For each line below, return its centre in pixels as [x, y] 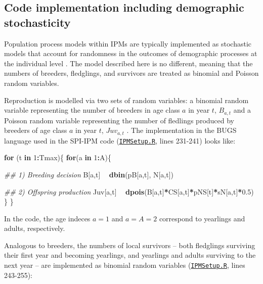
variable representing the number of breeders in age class [92, 110]
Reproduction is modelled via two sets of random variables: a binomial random [126, 100]
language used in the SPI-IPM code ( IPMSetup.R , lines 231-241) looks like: [120, 140]
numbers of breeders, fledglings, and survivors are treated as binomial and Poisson [131, 73]
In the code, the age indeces [47, 218]
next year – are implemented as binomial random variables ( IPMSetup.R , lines [125, 265]
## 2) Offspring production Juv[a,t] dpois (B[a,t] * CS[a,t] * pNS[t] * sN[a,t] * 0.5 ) [129, 191]
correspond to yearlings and [202, 218]
